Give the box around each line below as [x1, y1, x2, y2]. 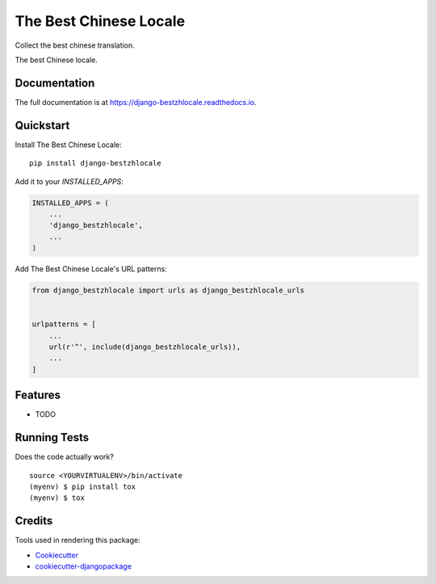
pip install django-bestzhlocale [29, 158, 161, 168]
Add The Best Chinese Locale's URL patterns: [15, 264, 167, 274]
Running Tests [15, 431, 89, 444]
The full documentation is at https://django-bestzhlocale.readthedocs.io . [15, 97, 258, 107]
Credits [15, 514, 53, 528]
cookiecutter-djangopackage [35, 561, 132, 571]
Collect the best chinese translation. [15, 40, 135, 50]
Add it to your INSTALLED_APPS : [15, 176, 124, 186]
